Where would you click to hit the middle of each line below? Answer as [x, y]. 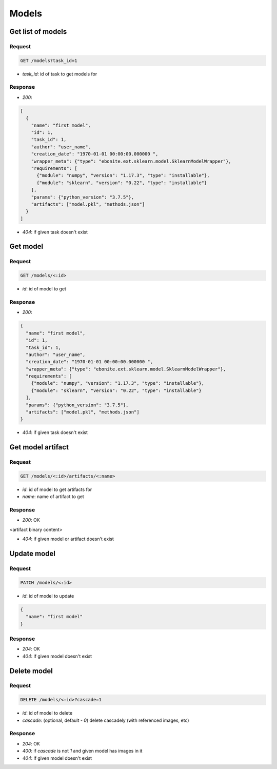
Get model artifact [39, 447]
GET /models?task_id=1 [49, 61]
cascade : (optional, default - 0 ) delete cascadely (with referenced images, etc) [106, 720]
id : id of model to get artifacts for [57, 489]
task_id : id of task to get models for [60, 74]
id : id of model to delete [47, 713]
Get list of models [38, 32]
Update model [33, 554]
